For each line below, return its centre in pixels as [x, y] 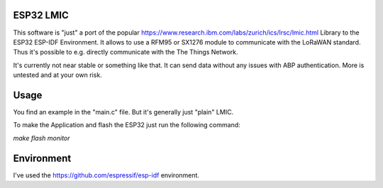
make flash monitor [41, 138]
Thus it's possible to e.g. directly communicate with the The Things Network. [126, 52]
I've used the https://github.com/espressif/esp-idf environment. [106, 175]
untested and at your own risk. [57, 75]
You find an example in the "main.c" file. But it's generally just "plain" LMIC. [123, 112]
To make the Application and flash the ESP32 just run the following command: [127, 125]
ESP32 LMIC [41, 15]
